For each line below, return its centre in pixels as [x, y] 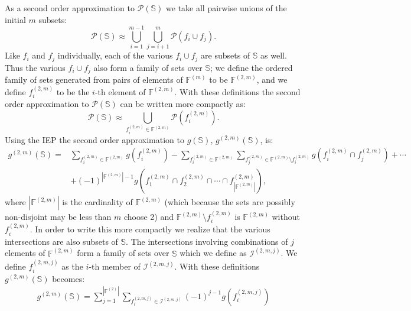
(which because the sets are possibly [230, 202]
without [286, 216]
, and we [272, 80]
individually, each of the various [115, 55]
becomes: [68, 278]
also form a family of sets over [148, 67]
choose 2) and [149, 216]
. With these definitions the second [237, 91]
